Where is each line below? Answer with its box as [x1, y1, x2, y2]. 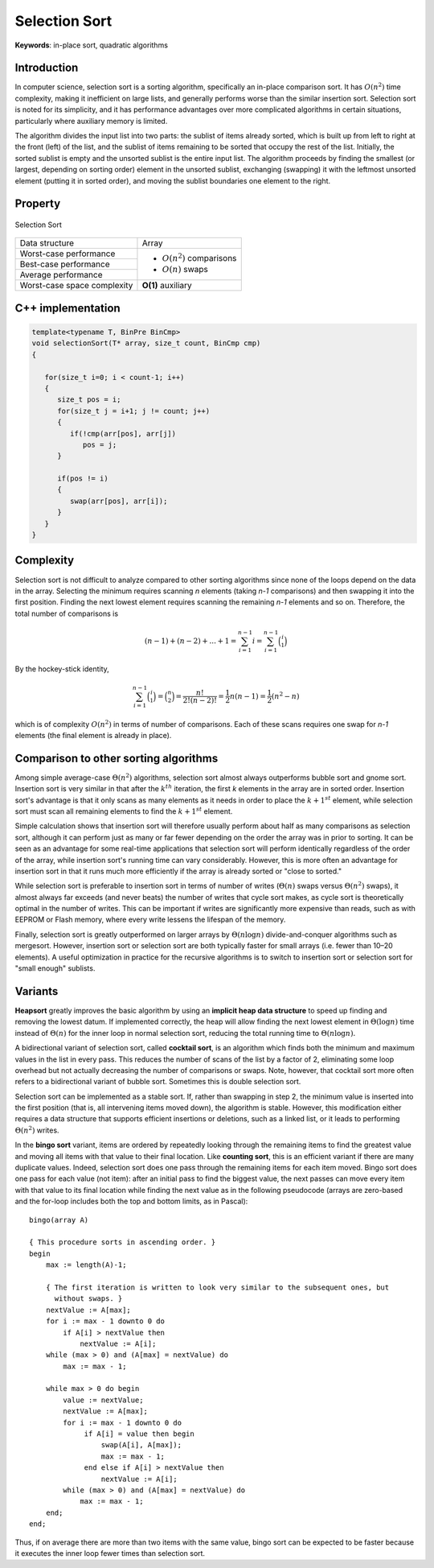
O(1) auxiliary [141, 280, 192, 291]
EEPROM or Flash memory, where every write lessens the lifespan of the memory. [14, 914, 286, 925]
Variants [14, 984, 59, 998]
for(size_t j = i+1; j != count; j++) [57, 406, 211, 415]
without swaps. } [54, 1294, 123, 1303]
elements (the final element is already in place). [14, 730, 172, 740]
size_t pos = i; [57, 395, 121, 404]
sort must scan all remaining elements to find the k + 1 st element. [14, 806, 233, 816]
